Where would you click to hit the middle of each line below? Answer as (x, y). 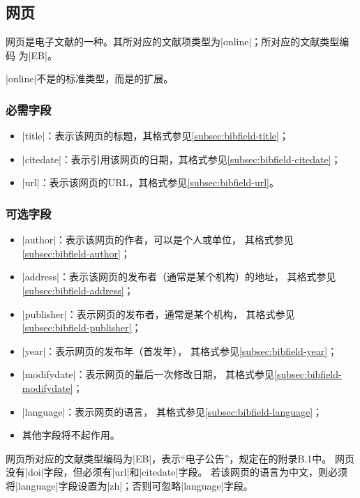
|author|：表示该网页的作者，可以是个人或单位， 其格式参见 (158, 240)
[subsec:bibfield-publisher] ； (82, 327)
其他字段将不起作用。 (71, 435)
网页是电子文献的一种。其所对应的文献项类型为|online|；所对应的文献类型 (173, 41)
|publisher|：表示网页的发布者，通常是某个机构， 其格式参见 (158, 314)
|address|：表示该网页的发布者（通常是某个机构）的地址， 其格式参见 (179, 277)
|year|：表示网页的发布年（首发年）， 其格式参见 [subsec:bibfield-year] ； (180, 350)
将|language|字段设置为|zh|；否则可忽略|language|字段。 (129, 485)
